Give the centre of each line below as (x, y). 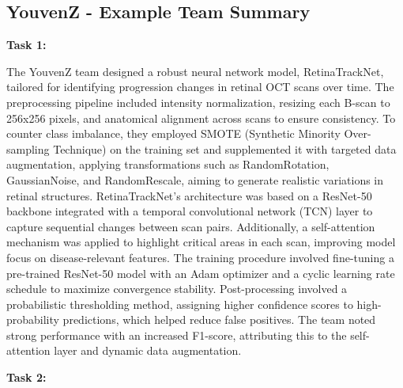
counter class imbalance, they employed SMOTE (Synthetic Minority (173, 133)
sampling (28, 148)
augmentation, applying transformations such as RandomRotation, (168, 164)
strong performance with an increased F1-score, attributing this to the (177, 335)
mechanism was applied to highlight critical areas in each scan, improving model (201, 242)
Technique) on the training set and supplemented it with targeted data (225, 148)
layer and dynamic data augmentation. (148, 350)
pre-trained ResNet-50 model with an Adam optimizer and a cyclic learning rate (201, 273)
